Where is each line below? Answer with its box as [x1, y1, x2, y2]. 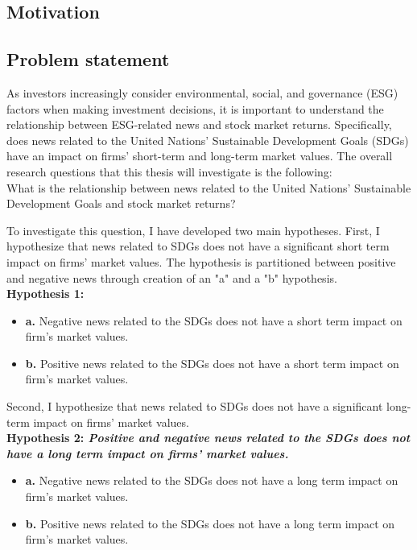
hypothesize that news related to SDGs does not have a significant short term [6, 238, 390, 254]
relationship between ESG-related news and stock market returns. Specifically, [6, 116, 392, 133]
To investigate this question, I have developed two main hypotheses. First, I [6, 221, 380, 238]
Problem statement [6, 47, 170, 72]
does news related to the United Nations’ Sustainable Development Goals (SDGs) [6, 131, 409, 148]
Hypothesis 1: [6, 285, 85, 302]
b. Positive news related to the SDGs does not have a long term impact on [25, 515, 395, 531]
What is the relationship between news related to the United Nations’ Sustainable [6, 179, 411, 196]
